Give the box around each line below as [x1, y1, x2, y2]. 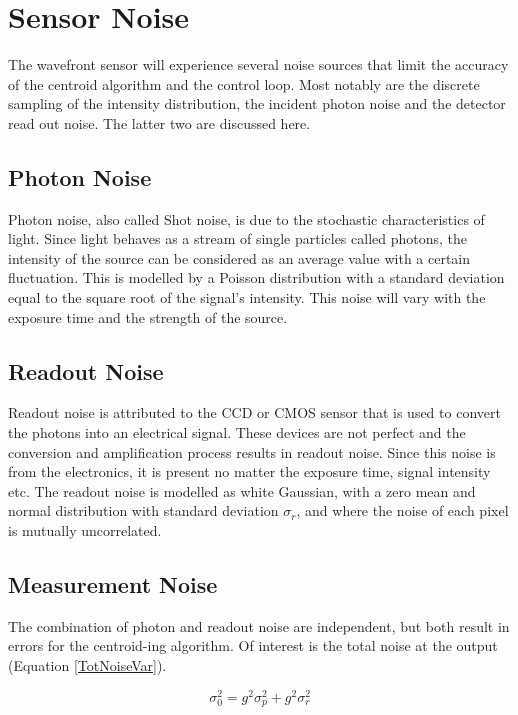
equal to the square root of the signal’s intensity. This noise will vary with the [8, 287, 486, 308]
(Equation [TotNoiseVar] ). [8, 655, 167, 676]
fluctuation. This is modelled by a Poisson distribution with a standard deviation [8, 267, 505, 288]
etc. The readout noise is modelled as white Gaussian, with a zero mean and [8, 480, 476, 501]
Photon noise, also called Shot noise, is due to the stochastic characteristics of [8, 208, 485, 229]
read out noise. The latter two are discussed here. [8, 112, 311, 133]
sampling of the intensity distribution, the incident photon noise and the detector [8, 93, 506, 114]
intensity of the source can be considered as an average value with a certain [8, 247, 471, 268]
